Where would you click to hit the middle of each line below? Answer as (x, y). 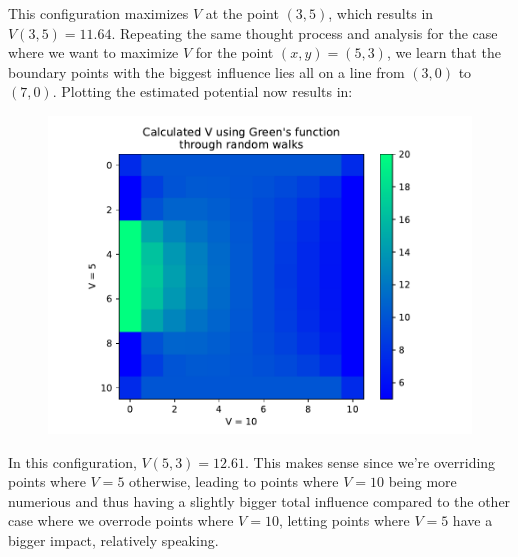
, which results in (381, 13)
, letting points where (344, 520)
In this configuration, (72, 461)
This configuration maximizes (98, 13)
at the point (242, 13)
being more (422, 481)
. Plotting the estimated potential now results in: (202, 91)
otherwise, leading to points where (234, 481)
